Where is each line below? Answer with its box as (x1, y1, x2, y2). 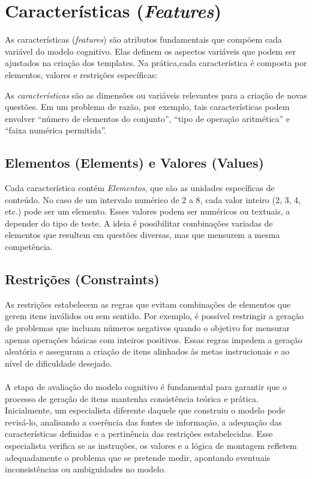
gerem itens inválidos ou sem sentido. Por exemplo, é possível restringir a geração (5, 310, 304, 322)
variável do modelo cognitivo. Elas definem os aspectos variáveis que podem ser (5, 44, 296, 57)
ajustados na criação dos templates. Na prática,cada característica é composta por (5, 56, 307, 69)
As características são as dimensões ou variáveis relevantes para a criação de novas (5, 88, 307, 101)
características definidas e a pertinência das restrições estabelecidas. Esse (5, 427, 273, 440)
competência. (5, 240, 53, 253)
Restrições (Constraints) (5, 270, 160, 288)
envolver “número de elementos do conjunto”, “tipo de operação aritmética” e (5, 112, 290, 124)
